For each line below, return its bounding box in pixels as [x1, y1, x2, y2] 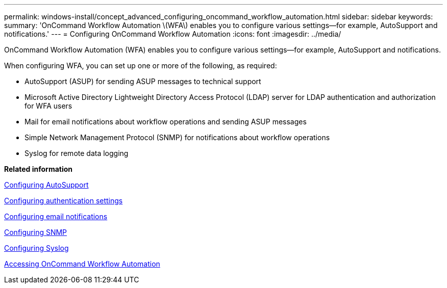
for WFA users [24, 101, 72, 110]
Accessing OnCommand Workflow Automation [4, 259, 160, 268]
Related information [4, 165, 73, 173]
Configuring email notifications [4, 212, 108, 221]
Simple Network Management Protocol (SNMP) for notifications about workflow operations [24, 133, 330, 142]
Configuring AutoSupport [4, 180, 89, 189]
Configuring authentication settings [4, 196, 123, 205]
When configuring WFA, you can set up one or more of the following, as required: [4, 61, 277, 70]
